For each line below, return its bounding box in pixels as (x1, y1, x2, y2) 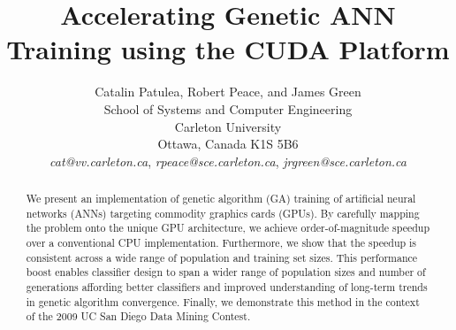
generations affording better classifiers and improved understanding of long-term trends (26, 280, 428, 295)
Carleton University (174, 117, 282, 135)
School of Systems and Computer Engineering (103, 99, 353, 118)
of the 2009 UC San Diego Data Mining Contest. (26, 309, 251, 324)
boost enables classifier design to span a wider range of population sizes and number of (26, 265, 426, 280)
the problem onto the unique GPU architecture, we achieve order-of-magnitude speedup (26, 220, 430, 235)
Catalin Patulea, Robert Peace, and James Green (95, 82, 361, 101)
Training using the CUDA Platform (6, 31, 450, 67)
